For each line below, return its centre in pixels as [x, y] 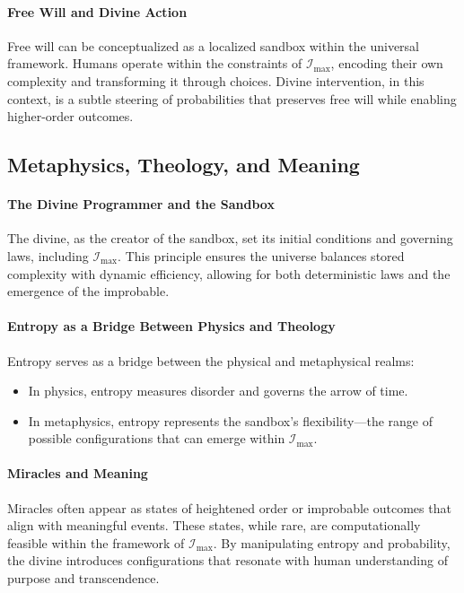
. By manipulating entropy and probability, [332, 542]
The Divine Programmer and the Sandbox [141, 204]
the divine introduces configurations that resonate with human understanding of [228, 560]
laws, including [48, 255]
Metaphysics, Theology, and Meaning [184, 165]
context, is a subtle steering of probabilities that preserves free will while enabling [232, 98]
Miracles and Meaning [78, 473]
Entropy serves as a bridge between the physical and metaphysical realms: [211, 360]
